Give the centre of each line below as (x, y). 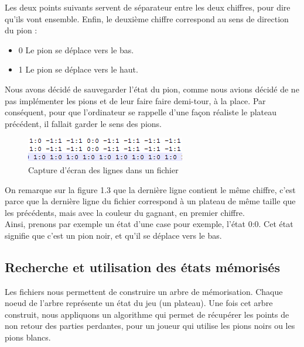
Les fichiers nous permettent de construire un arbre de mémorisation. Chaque (144, 291)
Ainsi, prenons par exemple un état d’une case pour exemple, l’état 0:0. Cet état (149, 224)
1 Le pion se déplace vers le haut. (78, 69)
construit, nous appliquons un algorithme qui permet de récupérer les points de (147, 314)
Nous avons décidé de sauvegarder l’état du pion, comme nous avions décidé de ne (152, 89)
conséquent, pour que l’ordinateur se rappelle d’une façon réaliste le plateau (141, 112)
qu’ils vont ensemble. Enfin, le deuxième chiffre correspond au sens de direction (147, 18)
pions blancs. (28, 337)
